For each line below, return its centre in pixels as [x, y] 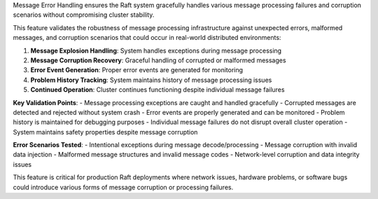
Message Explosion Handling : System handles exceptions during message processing [156, 50]
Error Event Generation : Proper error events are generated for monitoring [137, 70]
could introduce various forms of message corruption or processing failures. [123, 187]
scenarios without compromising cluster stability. [84, 15]
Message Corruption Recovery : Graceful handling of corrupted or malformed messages [158, 60]
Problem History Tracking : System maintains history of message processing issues [151, 80]
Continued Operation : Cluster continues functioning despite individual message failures [157, 90]
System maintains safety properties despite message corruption [105, 132]
